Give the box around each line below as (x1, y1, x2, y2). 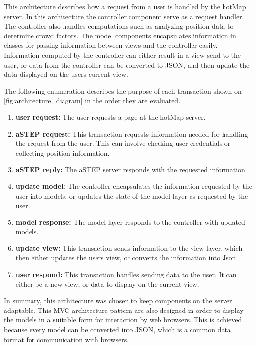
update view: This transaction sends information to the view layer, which (15, 242, 243, 253)
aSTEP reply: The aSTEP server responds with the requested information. (15, 164, 247, 174)
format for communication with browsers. (4, 334, 129, 344)
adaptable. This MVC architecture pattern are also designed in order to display (4, 305, 244, 315)
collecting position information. (15, 147, 110, 158)
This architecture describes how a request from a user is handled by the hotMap (4, 1, 246, 11)
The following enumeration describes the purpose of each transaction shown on (4, 85, 242, 96)
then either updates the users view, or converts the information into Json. (15, 252, 238, 263)
